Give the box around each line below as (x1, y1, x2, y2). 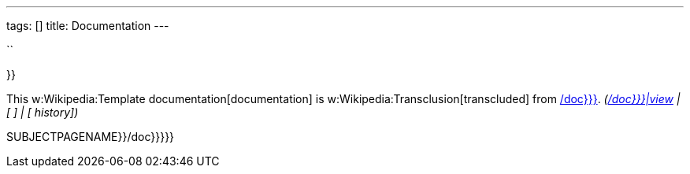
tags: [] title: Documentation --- (6, 19, 169, 32)
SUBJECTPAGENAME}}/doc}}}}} (6, 130, 175, 143)
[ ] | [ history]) (6, 106, 79, 119)
